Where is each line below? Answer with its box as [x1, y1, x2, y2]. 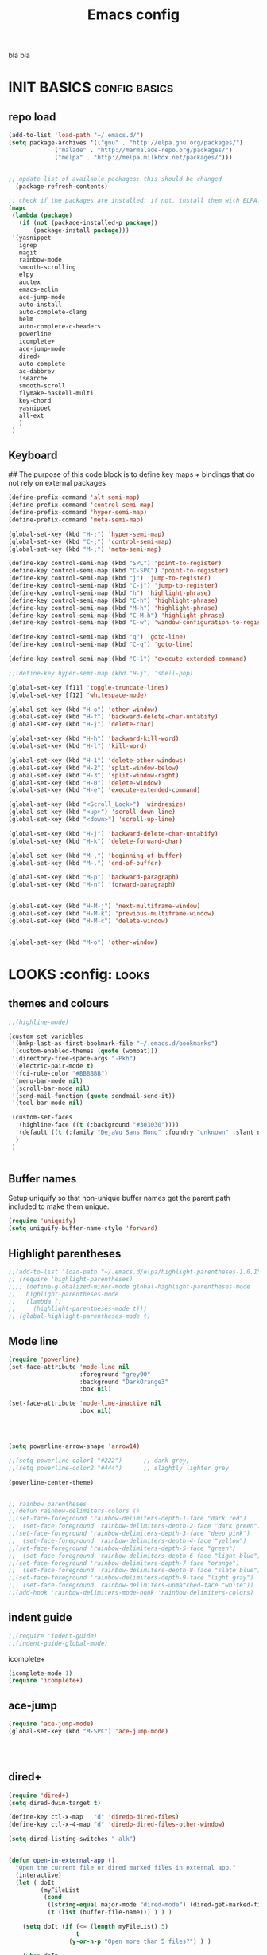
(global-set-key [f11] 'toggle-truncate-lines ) [8, 683, 169, 691]
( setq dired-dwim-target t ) [8, 1799, 102, 1807]
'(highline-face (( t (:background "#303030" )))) [15, 1121, 180, 1129]
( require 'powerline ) [8, 1355, 80, 1363]
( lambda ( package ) [11, 211, 73, 220]
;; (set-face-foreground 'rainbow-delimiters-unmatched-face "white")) [8, 1581, 254, 1590]
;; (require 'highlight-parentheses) [8, 1275, 133, 1283]
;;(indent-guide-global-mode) [8, 1639, 109, 1647]
